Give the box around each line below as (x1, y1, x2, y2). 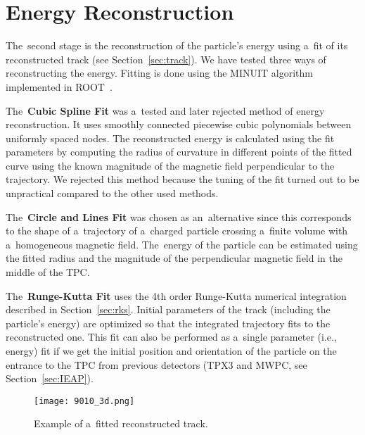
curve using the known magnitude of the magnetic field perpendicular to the (6, 158, 335, 172)
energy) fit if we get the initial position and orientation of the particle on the (6, 343, 337, 358)
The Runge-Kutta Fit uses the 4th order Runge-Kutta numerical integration (6, 288, 347, 303)
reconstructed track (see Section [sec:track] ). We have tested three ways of (6, 51, 326, 66)
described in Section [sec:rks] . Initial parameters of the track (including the (6, 302, 331, 317)
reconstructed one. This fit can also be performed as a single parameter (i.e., (6, 329, 337, 344)
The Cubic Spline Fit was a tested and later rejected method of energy (6, 103, 325, 118)
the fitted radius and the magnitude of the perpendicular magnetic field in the (6, 251, 342, 265)
